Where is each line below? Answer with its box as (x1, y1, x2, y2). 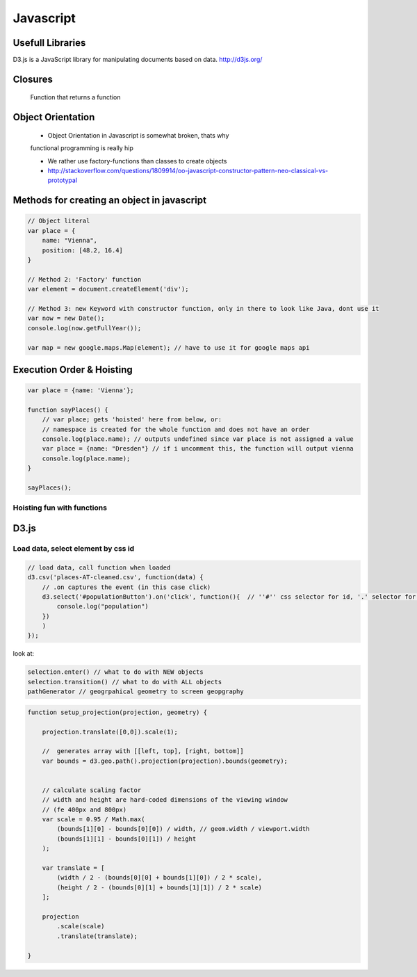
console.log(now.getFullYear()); (27, 324, 142, 332)
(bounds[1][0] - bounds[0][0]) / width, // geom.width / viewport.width (56, 825, 310, 833)
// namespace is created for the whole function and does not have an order (42, 425, 310, 433)
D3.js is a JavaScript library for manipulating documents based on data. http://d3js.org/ (13, 56, 263, 64)
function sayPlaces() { (27, 405, 109, 414)
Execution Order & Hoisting (13, 364, 133, 376)
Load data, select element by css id (13, 543, 135, 553)
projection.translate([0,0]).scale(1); (42, 727, 179, 736)
